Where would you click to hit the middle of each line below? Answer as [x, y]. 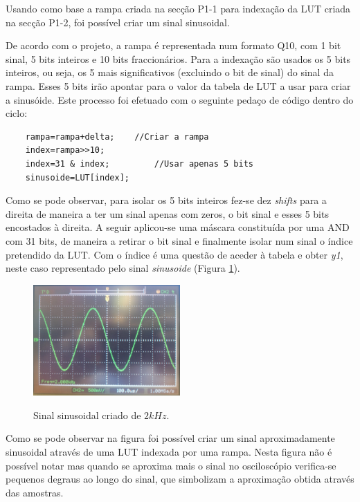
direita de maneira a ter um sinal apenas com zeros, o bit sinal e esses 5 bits [167, 213]
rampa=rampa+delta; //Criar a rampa [117, 137]
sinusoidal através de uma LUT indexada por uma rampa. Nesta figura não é [169, 451]
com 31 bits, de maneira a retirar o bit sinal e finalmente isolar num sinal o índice [179, 240]
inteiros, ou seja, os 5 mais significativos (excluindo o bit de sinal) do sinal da [170, 72]
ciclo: [17, 113]
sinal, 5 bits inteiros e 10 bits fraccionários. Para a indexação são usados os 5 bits [178, 58]
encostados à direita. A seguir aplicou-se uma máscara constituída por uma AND [178, 227]
